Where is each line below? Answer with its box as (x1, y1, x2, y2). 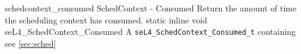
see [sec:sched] (5, 37, 56, 49)
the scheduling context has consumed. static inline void (5, 13, 207, 26)
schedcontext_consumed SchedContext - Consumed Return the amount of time (5, 2, 297, 14)
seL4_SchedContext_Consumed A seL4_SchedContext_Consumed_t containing (5, 25, 296, 38)
